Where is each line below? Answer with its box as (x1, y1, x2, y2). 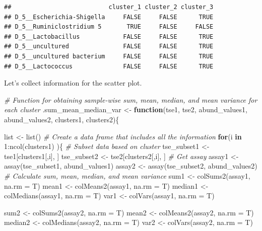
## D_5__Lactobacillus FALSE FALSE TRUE (4, 33, 214, 40)
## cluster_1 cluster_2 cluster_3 (4, 4, 214, 11)
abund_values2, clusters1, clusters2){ (4, 114, 119, 124)
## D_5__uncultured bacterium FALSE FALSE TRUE (4, 52, 214, 60)
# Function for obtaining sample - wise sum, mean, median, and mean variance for (4, 94, 257, 105)
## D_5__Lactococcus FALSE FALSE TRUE (4, 62, 214, 70)
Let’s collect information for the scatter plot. (4, 78, 142, 88)
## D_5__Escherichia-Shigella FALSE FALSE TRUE (4, 13, 214, 21)
